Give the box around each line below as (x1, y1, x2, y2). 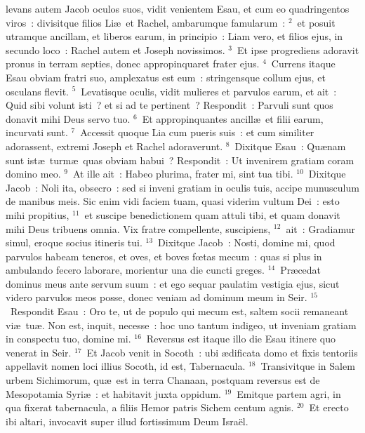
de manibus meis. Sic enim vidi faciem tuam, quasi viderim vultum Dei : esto (6, 194, 340, 208)
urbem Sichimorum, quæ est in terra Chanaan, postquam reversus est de (6, 373, 320, 387)
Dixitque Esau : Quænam (234, 138, 346, 153)
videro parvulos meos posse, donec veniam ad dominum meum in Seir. (6, 290, 307, 305)
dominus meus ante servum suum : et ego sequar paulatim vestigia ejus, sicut (6, 276, 340, 291)
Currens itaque (271, 56, 336, 71)
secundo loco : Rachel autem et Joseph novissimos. (6, 42, 225, 57)
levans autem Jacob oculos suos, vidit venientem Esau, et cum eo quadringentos (6, 1, 350, 15)
